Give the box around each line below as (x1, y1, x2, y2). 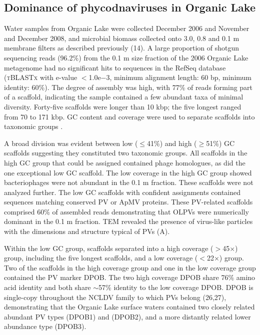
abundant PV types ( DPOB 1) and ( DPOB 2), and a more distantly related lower (4, 311, 251, 321)
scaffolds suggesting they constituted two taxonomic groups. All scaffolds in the (4, 147, 247, 158)
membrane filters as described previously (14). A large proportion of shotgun (4, 42, 239, 53)
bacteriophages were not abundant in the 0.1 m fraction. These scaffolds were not (4, 177, 253, 187)
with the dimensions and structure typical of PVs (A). (4, 226, 170, 236)
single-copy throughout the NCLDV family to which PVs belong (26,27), (4, 291, 226, 302)
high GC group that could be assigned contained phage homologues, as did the (4, 157, 245, 167)
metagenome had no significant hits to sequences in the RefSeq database (4, 62, 226, 72)
